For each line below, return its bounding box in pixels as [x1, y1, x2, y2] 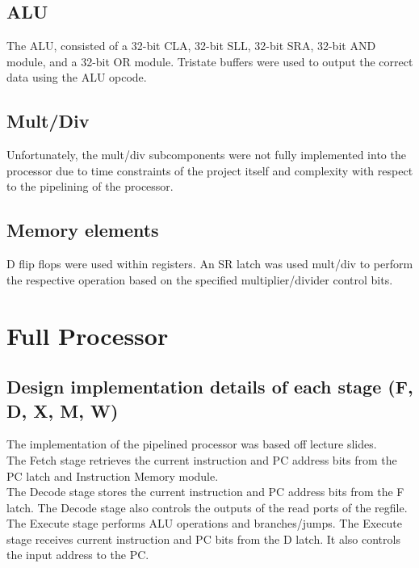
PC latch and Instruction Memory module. [6, 467, 219, 484]
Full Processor [6, 318, 169, 351]
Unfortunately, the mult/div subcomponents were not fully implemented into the [6, 146, 406, 163]
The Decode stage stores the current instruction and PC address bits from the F [6, 483, 404, 500]
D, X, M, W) [6, 398, 119, 423]
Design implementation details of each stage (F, [6, 374, 413, 399]
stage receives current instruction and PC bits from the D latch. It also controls [6, 530, 400, 547]
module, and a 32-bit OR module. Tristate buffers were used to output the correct [6, 53, 413, 69]
